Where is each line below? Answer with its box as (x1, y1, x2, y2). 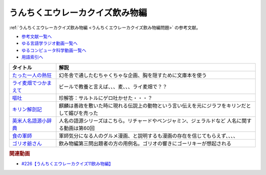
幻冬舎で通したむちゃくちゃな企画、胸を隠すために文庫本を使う (59, 72, 207, 79)
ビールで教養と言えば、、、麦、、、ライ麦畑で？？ (59, 83, 167, 90)
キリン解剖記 (12, 106, 42, 113)
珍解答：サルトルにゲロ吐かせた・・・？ (59, 94, 153, 101)
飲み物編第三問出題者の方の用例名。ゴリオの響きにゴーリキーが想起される (59, 140, 232, 147)
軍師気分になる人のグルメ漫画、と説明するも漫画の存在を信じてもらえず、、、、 (59, 132, 238, 139)
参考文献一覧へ (21, 33, 52, 39)
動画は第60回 (64, 124, 95, 131)
